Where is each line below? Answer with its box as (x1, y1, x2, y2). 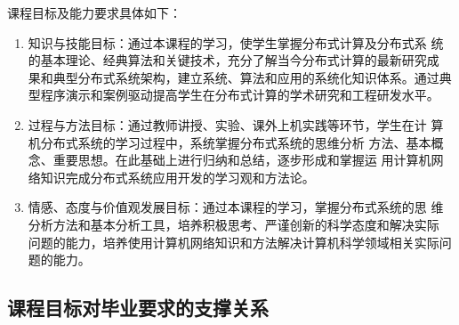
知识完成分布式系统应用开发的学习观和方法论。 (40, 167, 315, 186)
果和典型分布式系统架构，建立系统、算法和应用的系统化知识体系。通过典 (28, 68, 452, 86)
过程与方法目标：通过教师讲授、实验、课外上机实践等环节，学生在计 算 (28, 115, 444, 134)
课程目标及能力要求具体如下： (7, 4, 181, 21)
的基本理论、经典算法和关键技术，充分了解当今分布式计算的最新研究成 (28, 51, 439, 69)
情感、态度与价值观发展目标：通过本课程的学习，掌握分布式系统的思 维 (28, 198, 444, 216)
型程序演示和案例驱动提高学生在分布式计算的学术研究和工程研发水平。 (28, 85, 439, 104)
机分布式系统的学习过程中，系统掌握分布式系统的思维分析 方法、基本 (28, 133, 431, 151)
